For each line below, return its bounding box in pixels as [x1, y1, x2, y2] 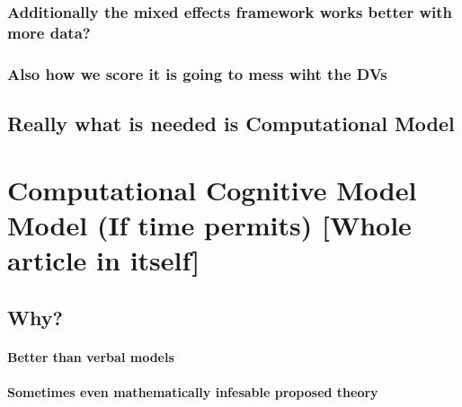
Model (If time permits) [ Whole [7, 206, 412, 243]
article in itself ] [7, 241, 200, 278]
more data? [7, 21, 91, 43]
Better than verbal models [7, 347, 174, 366]
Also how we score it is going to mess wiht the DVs [7, 62, 387, 84]
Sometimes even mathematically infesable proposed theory [7, 382, 378, 401]
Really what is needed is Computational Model [7, 110, 455, 137]
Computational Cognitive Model [7, 171, 417, 208]
